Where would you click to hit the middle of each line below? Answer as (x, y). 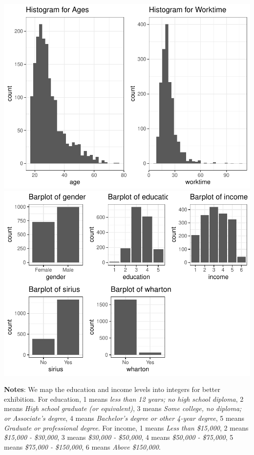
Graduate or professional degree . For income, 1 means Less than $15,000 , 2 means (126, 427)
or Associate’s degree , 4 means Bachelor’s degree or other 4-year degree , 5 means (124, 418)
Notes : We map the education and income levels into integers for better (112, 389)
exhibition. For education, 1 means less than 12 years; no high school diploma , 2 (124, 399)
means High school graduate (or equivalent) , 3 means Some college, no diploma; (123, 408)
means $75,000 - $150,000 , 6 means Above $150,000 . (82, 446)
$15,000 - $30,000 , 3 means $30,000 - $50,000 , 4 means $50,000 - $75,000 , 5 (119, 437)
